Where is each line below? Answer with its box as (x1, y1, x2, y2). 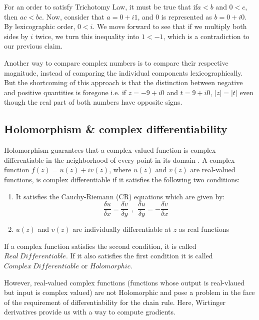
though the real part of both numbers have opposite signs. (4, 97, 182, 107)
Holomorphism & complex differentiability (4, 121, 227, 137)
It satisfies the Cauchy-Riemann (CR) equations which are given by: (15, 191, 225, 201)
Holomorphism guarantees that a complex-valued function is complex (4, 145, 216, 155)
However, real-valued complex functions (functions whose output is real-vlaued (4, 277, 245, 287)
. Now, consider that (42, 11, 104, 22)
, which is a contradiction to (163, 31, 249, 41)
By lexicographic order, (4, 21, 75, 32)
